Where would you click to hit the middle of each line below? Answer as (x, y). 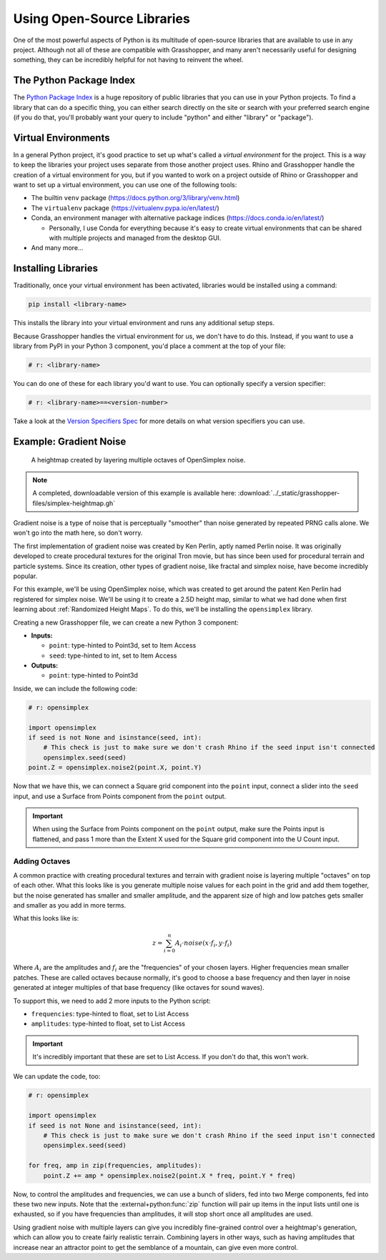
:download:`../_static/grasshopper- (289, 493)
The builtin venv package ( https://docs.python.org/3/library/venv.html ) (135, 198)
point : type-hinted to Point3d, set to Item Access (123, 645)
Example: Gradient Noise (70, 441)
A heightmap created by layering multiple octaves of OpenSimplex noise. (138, 460)
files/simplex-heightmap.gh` (74, 503)
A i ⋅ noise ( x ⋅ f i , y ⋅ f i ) (203, 943)
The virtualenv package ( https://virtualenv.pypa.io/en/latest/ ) (125, 208)
